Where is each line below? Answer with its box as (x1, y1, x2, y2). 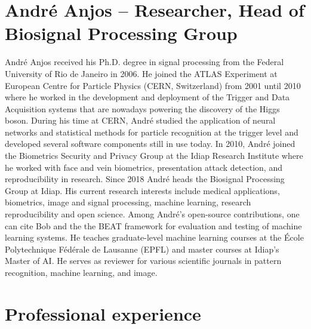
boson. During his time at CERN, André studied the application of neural (5, 114, 276, 127)
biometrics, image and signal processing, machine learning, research (5, 196, 251, 208)
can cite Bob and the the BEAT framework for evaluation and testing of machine (5, 219, 302, 232)
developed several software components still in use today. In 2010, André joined (5, 137, 295, 150)
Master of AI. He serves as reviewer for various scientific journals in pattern (5, 254, 282, 267)
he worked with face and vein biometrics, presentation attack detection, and (5, 161, 282, 173)
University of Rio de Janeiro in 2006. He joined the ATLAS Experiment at (5, 67, 278, 79)
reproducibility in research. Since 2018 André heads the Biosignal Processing (5, 173, 285, 185)
